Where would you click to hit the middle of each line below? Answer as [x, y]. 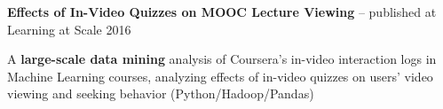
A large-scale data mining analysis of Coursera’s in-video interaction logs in [222, 59]
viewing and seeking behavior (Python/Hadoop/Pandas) [161, 93]
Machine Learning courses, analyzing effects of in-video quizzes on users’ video [220, 76]
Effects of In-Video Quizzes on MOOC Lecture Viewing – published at [222, 12]
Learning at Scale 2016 [69, 29]
